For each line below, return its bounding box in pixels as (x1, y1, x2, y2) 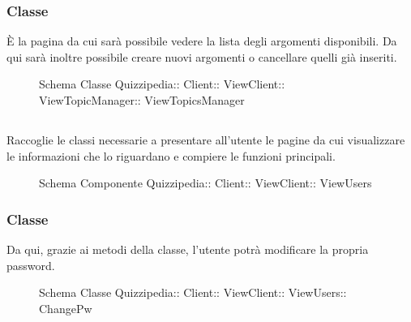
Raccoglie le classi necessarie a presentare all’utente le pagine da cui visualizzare (6, 131, 405, 148)
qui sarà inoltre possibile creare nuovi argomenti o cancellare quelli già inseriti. (6, 48, 397, 65)
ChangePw (39, 299, 92, 316)
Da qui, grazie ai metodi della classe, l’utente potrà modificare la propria (6, 240, 369, 257)
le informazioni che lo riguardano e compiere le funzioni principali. (6, 147, 336, 164)
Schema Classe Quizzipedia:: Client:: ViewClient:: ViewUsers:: (39, 284, 347, 301)
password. (6, 256, 55, 273)
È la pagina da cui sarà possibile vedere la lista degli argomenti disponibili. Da (6, 32, 397, 49)
